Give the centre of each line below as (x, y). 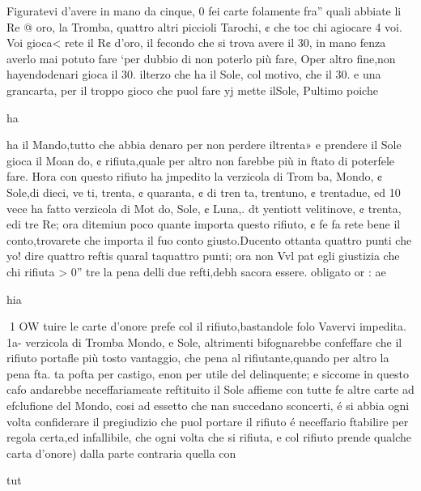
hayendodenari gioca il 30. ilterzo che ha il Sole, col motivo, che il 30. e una (194, 74)
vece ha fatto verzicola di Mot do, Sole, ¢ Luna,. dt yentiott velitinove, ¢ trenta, (204, 208)
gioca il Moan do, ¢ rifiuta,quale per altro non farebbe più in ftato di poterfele (200, 160)
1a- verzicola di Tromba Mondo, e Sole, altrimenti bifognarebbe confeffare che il (204, 342)
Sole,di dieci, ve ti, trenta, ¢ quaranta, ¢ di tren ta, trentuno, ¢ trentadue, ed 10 (204, 192)
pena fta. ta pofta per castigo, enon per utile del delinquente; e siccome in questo (208, 373)
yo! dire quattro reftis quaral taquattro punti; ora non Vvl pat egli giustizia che (203, 256)
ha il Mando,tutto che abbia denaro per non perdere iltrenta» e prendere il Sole (204, 145)
